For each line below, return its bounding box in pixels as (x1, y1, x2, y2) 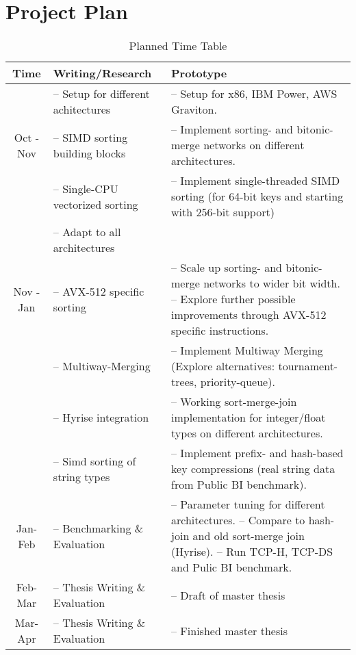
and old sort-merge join (192, 528, 305, 544)
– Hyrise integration (53, 409, 149, 426)
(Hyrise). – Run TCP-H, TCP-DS (171, 543, 333, 560)
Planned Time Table (129, 38, 227, 54)
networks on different (203, 137, 305, 153)
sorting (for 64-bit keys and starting (171, 188, 344, 205)
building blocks (53, 144, 126, 161)
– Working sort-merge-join (171, 394, 297, 410)
